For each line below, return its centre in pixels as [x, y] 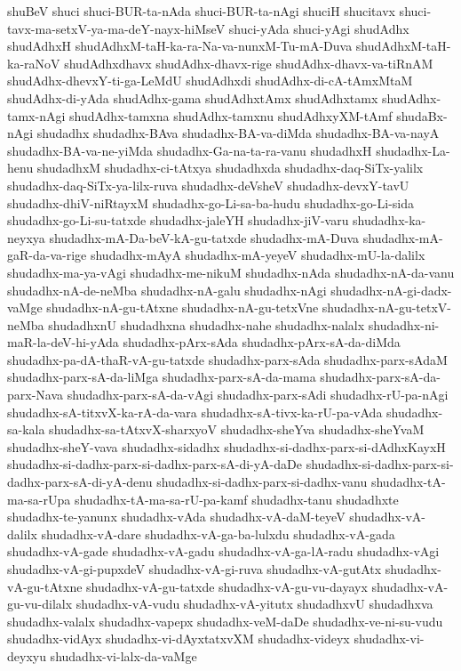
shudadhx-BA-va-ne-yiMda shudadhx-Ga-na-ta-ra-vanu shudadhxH [190, 150]
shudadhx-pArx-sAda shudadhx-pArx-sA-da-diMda [262, 342]
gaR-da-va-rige [47, 255]
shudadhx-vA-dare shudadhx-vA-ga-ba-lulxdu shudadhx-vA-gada [218, 534]
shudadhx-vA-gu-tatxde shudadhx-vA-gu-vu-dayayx [227, 586]
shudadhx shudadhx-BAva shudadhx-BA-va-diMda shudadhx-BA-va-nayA [238, 133]
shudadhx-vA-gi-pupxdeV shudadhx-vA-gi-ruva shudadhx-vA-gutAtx [195, 569]
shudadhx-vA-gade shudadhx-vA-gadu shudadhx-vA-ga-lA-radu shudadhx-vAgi [223, 551]
